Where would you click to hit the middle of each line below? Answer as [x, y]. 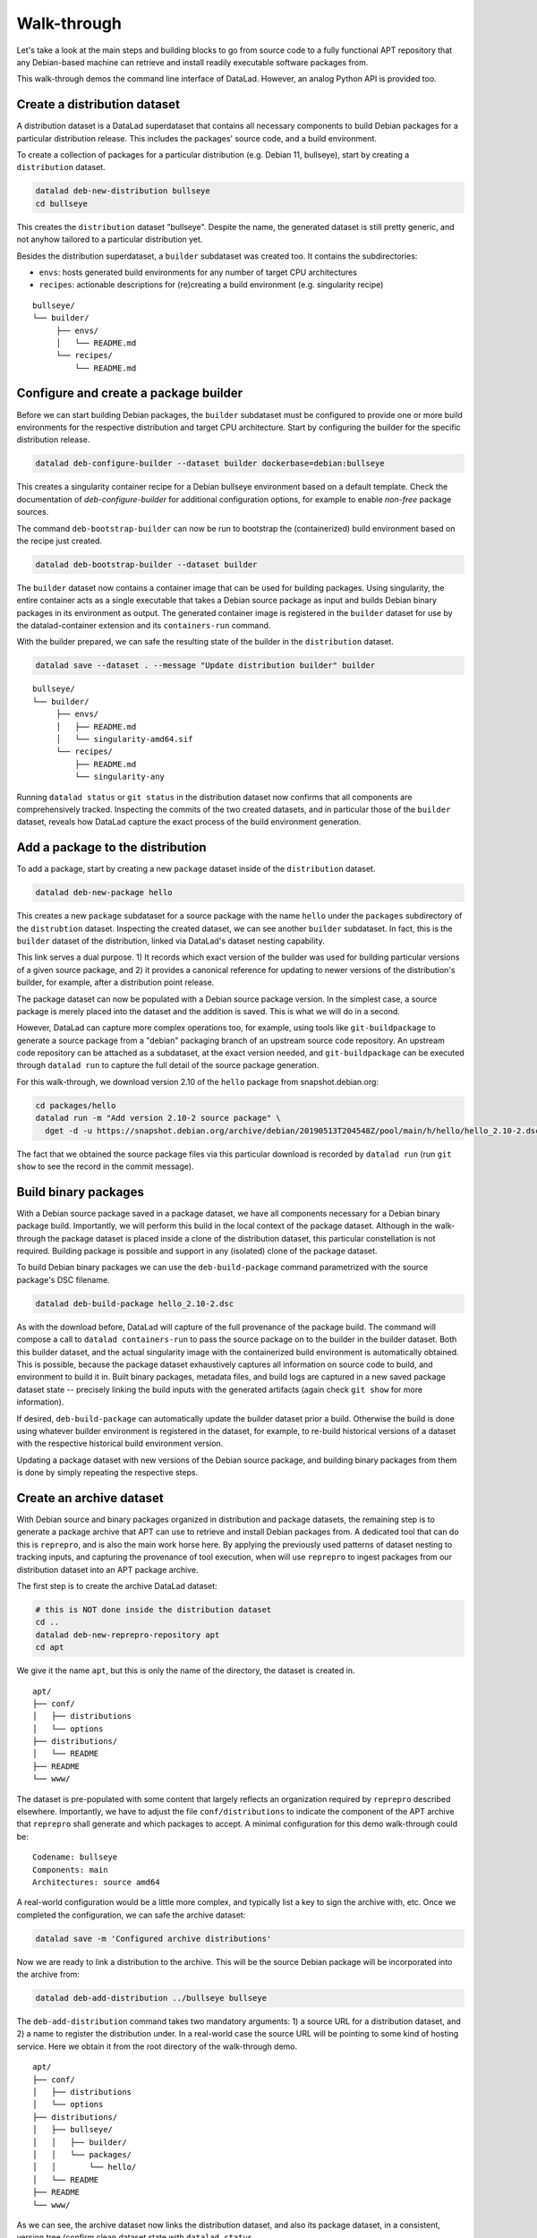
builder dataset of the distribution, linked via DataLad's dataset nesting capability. [171, 941]
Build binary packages [81, 1192]
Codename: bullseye [75, 1857]
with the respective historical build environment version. [120, 1444]
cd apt [50, 1648]
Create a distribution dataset [98, 104]
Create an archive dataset [90, 1498]
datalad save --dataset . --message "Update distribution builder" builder [205, 666]
